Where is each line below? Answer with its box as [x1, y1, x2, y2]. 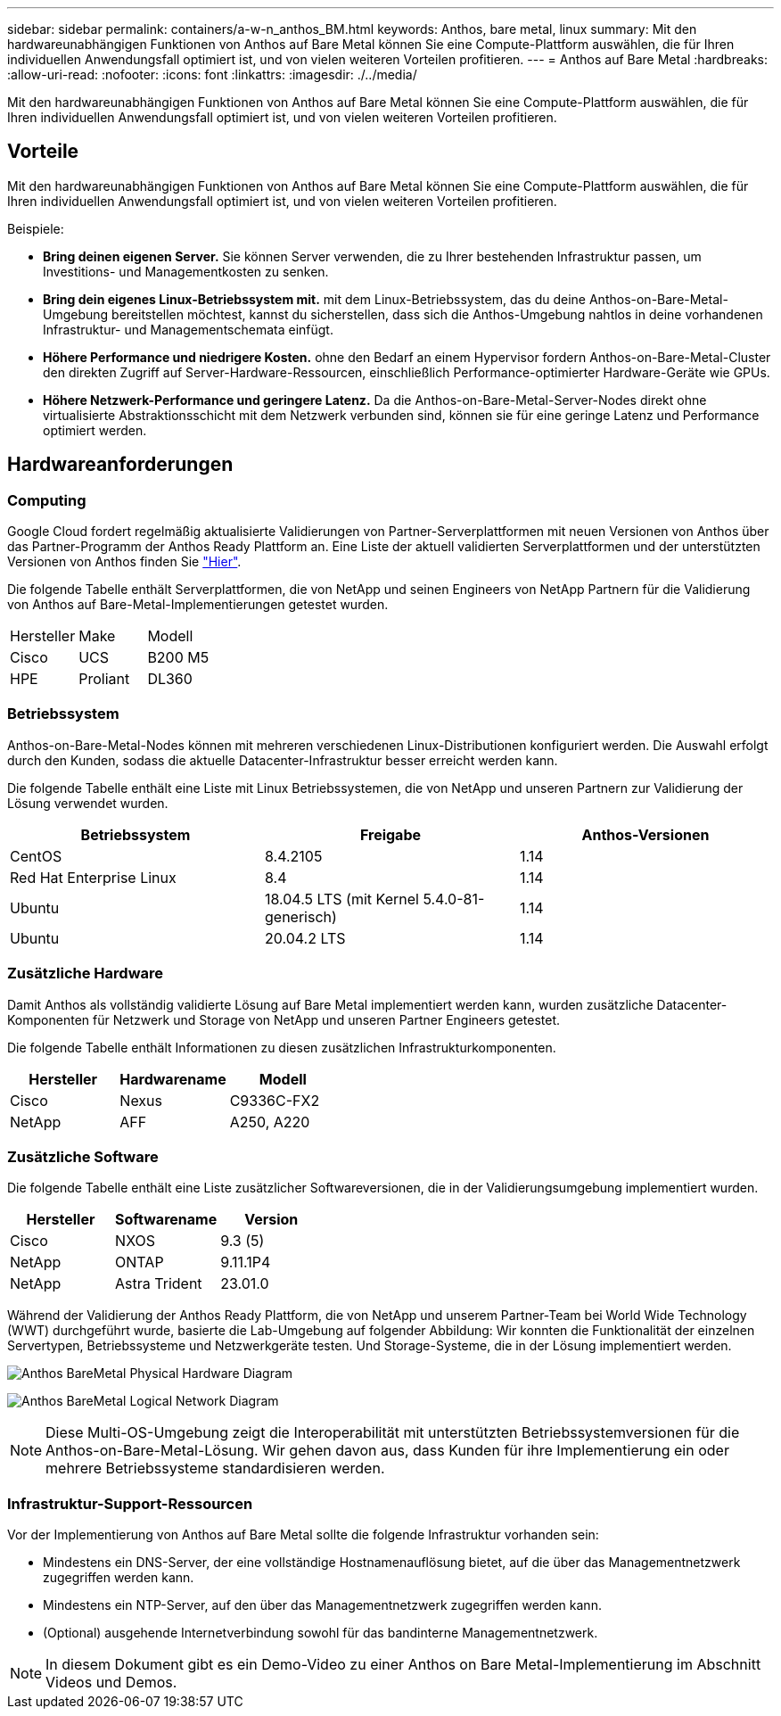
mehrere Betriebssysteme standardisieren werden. [45, 1459, 385, 1478]
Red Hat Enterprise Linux [10, 868, 177, 887]
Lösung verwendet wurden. [7, 795, 169, 811]
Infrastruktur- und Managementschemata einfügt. [43, 321, 333, 337]
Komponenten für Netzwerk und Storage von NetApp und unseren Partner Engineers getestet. [7, 1011, 560, 1027]
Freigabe [359, 825, 422, 844]
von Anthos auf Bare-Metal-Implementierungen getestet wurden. [7, 597, 389, 613]
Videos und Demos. [45, 1673, 177, 1692]
